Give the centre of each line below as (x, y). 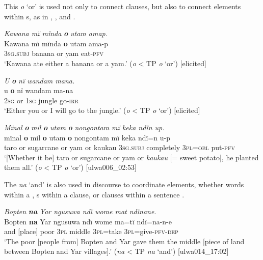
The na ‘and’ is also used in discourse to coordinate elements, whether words (124, 184)
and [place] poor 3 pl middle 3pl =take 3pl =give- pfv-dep (91, 231)
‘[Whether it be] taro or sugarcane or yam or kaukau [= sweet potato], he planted (131, 157)
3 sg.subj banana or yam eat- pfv (54, 53)
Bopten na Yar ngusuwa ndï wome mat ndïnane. (80, 211)
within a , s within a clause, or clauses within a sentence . (94, 194)
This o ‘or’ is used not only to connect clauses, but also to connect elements (123, 6)
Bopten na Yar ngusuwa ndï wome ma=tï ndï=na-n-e (88, 221)
